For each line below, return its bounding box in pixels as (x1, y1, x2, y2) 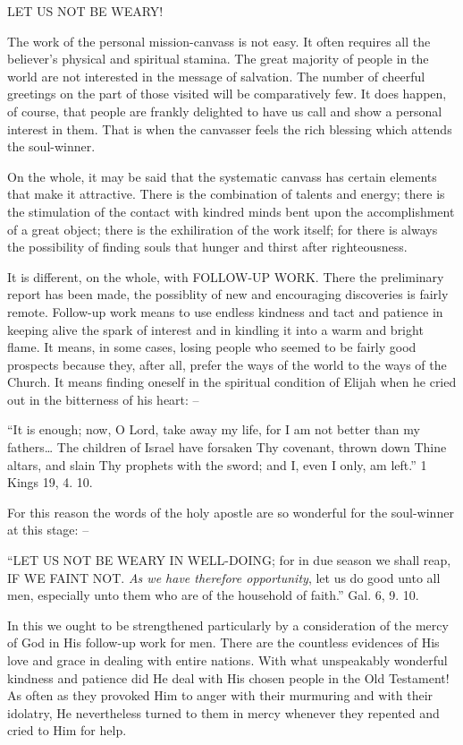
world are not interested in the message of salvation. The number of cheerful (7, 66, 425, 85)
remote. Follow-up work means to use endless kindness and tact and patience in (7, 302, 443, 321)
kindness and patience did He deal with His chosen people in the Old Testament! (7, 668, 450, 687)
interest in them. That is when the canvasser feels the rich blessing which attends (7, 119, 452, 138)
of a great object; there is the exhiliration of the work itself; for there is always (7, 219, 438, 238)
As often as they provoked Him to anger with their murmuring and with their (7, 686, 434, 705)
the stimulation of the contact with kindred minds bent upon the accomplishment (7, 201, 455, 220)
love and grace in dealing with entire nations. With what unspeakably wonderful (7, 651, 448, 669)
